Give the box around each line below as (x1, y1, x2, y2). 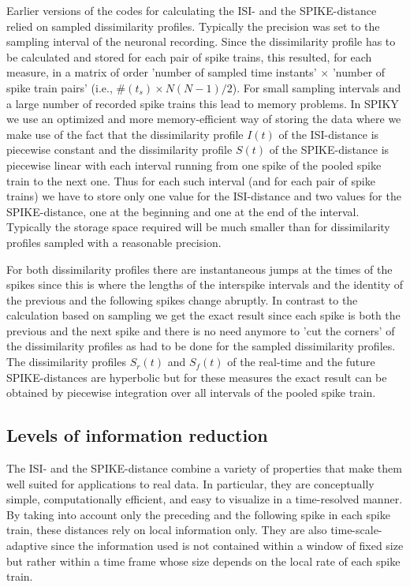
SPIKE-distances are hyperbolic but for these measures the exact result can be (6, 368, 387, 385)
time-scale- (330, 522, 382, 538)
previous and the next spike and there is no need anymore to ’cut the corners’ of (6, 322, 395, 338)
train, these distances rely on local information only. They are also (6, 522, 327, 538)
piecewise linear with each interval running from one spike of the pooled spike (6, 156, 382, 173)
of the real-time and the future (227, 353, 375, 370)
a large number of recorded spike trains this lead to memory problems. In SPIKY (6, 95, 399, 111)
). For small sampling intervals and (232, 79, 401, 95)
